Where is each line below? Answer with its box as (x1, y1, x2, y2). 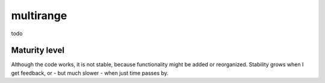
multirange (11, 9, 67, 22)
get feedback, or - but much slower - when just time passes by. (11, 69, 169, 76)
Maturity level (11, 45, 64, 56)
